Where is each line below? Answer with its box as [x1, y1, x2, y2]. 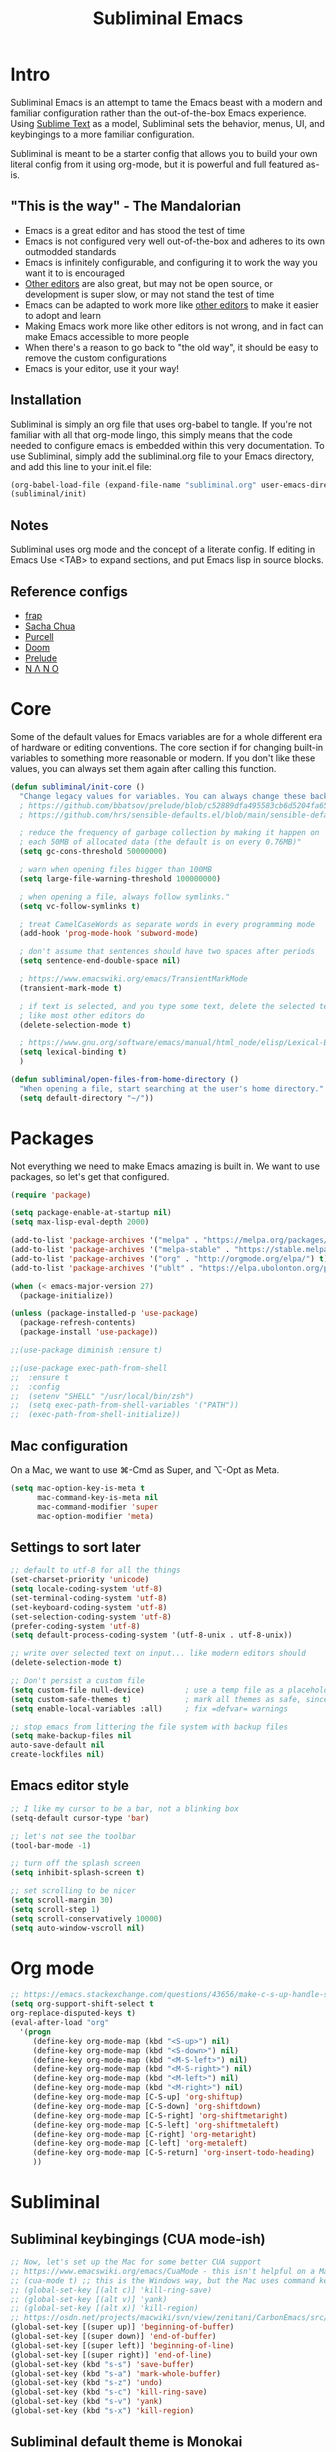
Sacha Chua [24, 620, 76, 632]
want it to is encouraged [24, 267, 125, 279]
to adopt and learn [24, 309, 102, 321]
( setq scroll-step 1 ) [10, 1904, 101, 1914]
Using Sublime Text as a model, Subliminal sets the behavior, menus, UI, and [10, 117, 325, 129]
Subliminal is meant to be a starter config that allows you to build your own [10, 147, 318, 159]
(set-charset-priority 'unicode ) [10, 1575, 150, 1585]
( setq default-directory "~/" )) [19, 1093, 155, 1103]
